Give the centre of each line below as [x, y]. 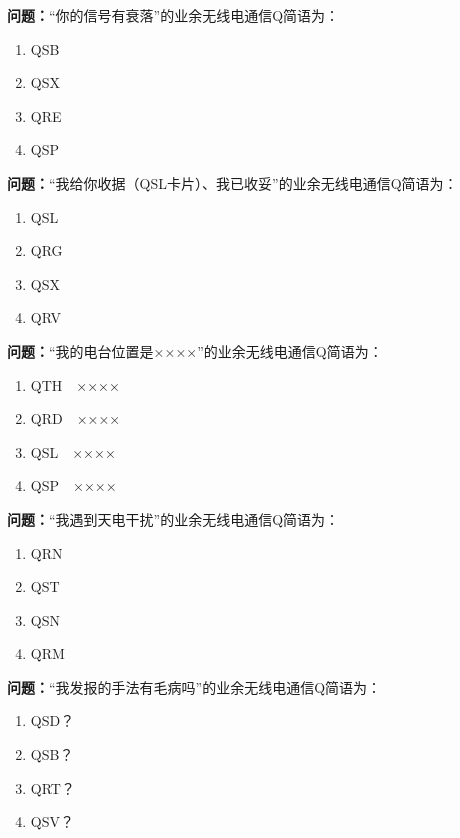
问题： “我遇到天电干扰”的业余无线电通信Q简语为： [173, 518]
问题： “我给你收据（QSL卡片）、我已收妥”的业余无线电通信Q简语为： [232, 182]
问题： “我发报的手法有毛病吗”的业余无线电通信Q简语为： [194, 686]
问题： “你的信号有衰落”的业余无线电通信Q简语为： [173, 15]
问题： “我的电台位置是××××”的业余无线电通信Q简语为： [195, 350]
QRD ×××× [75, 418]
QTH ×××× [75, 384]
